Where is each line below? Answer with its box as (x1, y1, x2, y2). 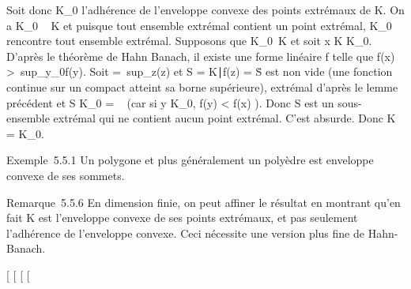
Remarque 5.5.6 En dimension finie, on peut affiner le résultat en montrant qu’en (6, 193, 401, 210)
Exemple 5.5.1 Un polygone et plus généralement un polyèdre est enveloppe (6, 152, 374, 168)
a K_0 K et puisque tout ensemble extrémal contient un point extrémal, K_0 (6, 17, 392, 33)
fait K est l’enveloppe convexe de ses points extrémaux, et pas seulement (6, 209, 358, 226)
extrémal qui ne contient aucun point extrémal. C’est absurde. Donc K (53, 110, 396, 126)
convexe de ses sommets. (6, 167, 125, 183)
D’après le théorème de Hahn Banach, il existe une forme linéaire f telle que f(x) (6, 47, 395, 64)
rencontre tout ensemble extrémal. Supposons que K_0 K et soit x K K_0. (6, 32, 372, 49)
